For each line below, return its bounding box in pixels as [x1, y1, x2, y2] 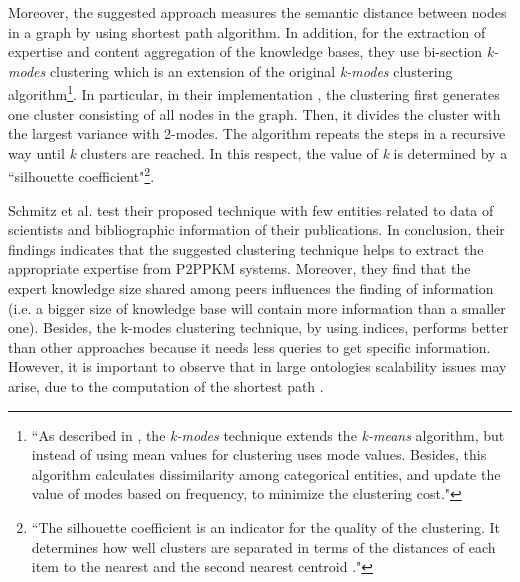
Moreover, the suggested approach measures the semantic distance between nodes [8, 2, 507, 22]
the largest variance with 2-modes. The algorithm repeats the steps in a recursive [8, 123, 506, 144]
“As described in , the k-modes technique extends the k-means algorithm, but [31, 424, 505, 445]
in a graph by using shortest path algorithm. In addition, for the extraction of [8, 21, 486, 42]
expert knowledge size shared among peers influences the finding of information [8, 278, 494, 299]
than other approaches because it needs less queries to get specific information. [8, 336, 491, 357]
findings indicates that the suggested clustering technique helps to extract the [8, 238, 484, 259]
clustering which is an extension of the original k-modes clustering [49, 60, 453, 81]
